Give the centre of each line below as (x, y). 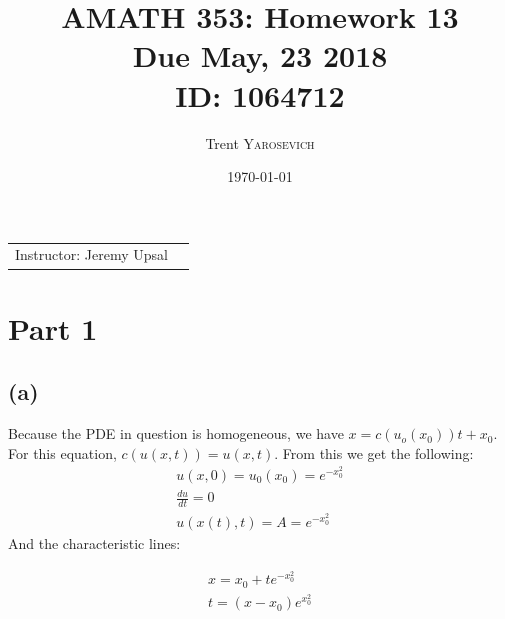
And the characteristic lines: (94, 542)
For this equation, (62, 452)
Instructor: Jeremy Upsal (91, 254)
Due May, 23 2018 (260, 55)
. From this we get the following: (374, 452)
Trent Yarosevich (260, 142)
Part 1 (53, 327)
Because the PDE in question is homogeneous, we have (176, 433)
